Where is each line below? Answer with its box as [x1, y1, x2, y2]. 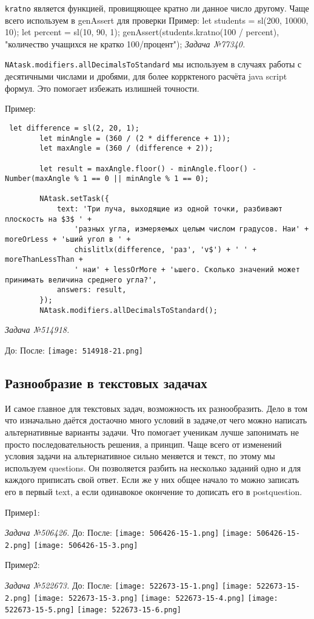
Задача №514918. [5, 323, 70, 336]
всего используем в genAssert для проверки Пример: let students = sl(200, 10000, [5, 13, 309, 26]
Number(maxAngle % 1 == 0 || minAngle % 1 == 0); [5, 174, 209, 183]
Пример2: [5, 558, 40, 571]
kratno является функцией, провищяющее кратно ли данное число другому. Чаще [5, 2, 309, 14]
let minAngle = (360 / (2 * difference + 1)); [39, 134, 231, 143]
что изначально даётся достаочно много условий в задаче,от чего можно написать [5, 414, 307, 426]
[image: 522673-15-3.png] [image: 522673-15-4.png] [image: [33, 593, 278, 603]
